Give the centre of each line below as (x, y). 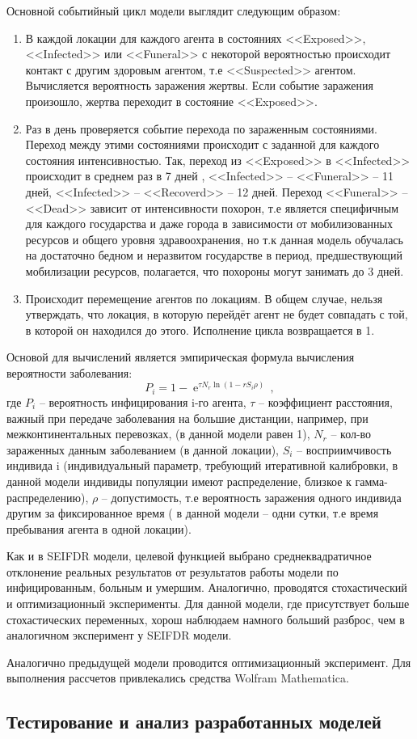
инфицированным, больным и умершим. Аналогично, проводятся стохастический (207, 587)
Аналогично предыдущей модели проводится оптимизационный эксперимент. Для (209, 662)
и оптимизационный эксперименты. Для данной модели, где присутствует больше (208, 604)
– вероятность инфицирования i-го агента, (143, 401)
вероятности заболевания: (69, 372)
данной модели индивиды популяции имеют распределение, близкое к (179, 481)
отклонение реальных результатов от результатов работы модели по (173, 571)
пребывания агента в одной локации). (99, 528)
